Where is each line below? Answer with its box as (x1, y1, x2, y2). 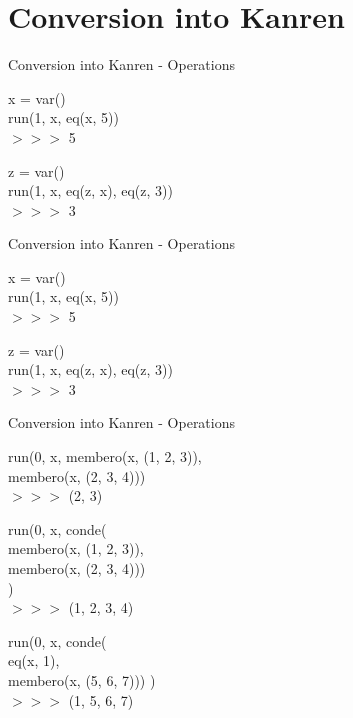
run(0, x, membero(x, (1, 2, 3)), (8, 446, 202, 467)
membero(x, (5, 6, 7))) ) (8, 669, 156, 690)
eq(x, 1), (8, 650, 60, 671)
